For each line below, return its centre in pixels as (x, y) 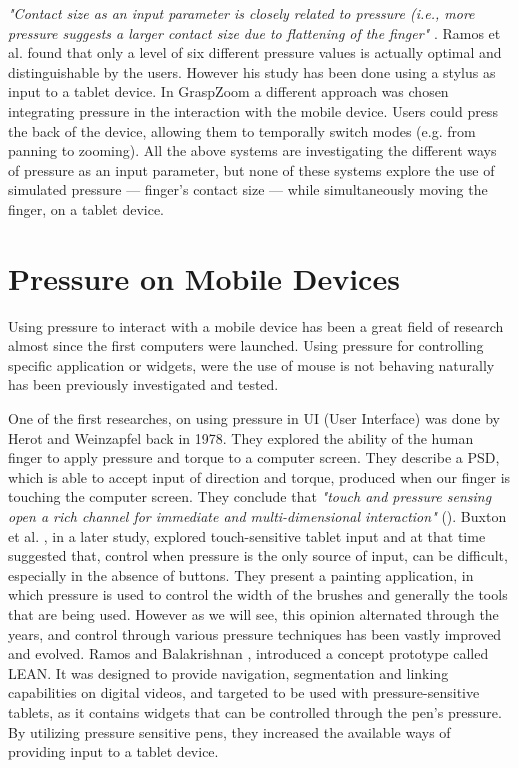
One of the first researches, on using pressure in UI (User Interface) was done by (254, 418)
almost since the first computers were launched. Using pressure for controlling (246, 345)
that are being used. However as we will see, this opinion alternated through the (253, 613)
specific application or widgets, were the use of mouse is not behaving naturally (251, 364)
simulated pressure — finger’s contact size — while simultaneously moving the (248, 189)
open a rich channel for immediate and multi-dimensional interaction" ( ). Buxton (257, 516)
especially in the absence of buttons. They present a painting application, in (241, 574)
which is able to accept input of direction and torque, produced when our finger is (259, 476)
